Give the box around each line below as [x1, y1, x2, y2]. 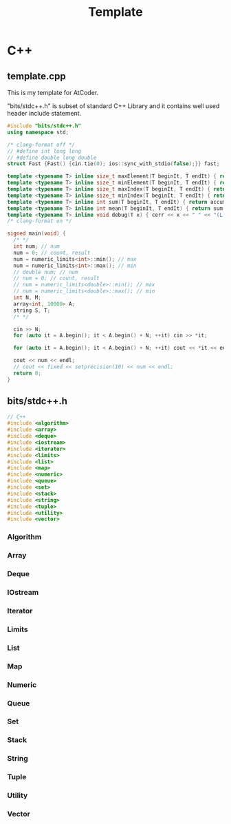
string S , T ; [13, 307, 51, 314]
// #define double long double [7, 154, 97, 161]
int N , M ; [13, 294, 41, 301]
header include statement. [7, 109, 82, 117]
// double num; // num [13, 268, 78, 275]
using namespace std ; [7, 129, 69, 136]
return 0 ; [13, 370, 41, 377]
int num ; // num [13, 243, 60, 250]
